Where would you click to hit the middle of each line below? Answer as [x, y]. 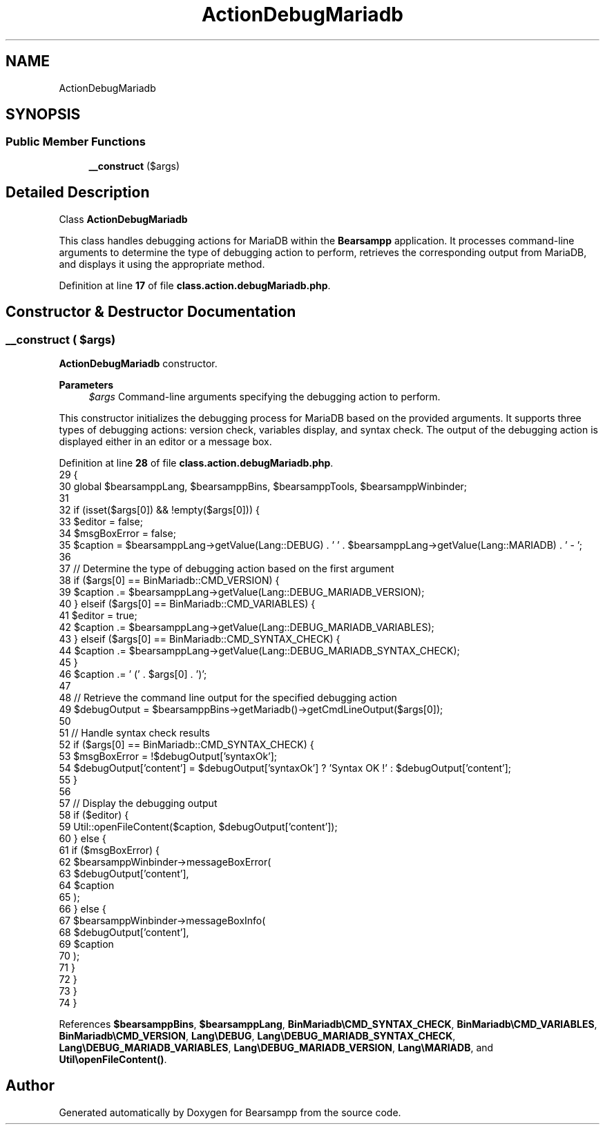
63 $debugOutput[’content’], [124, 873]
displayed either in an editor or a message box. [165, 441]
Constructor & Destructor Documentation [151, 312]
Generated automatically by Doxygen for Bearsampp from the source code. [230, 1112]
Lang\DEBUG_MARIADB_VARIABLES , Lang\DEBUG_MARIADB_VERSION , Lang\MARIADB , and [276, 1047]
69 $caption [86, 944]
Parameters [86, 384]
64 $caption [87, 885]
